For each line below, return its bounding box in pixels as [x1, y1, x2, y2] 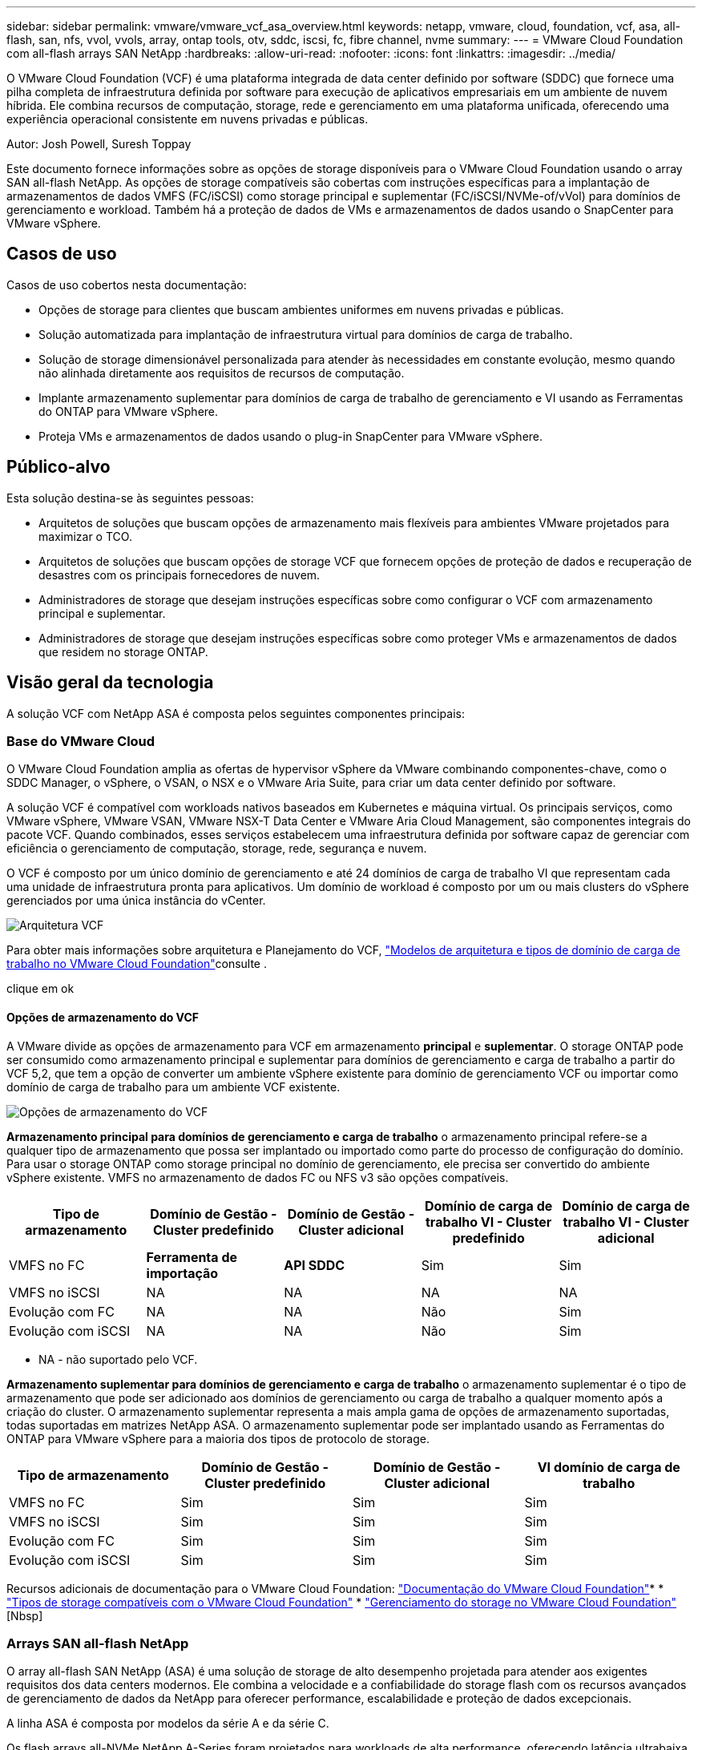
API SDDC [284, 1256, 345, 1273]
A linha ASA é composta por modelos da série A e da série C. [6, 1716, 329, 1731]
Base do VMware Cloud [6, 732, 155, 749]
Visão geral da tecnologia [6, 672, 214, 693]
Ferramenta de [146, 1248, 237, 1265]
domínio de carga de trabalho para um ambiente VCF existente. [6, 1079, 341, 1094]
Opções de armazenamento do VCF [6, 1010, 200, 1024]
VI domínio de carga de [537, 1458, 680, 1475]
